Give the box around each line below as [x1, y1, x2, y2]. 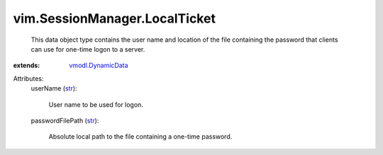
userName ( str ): [30, 84, 77, 93]
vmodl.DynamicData [69, 61, 128, 70]
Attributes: [13, 74, 44, 83]
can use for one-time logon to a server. [30, 45, 145, 53]
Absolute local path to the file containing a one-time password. [48, 132, 233, 141]
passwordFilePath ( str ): [30, 116, 99, 125]
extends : [13, 61, 40, 70]
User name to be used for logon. [48, 100, 143, 109]
